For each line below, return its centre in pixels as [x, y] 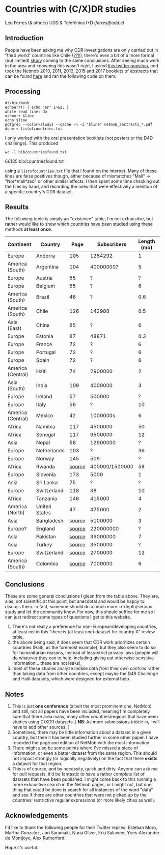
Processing [23, 92]
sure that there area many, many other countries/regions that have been [85, 717]
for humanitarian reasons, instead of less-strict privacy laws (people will [85, 653]
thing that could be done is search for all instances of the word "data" [82, 790]
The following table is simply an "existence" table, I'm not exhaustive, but [79, 219]
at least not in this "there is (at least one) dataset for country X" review [83, 632]
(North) [16, 513]
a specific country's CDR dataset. [39, 192]
